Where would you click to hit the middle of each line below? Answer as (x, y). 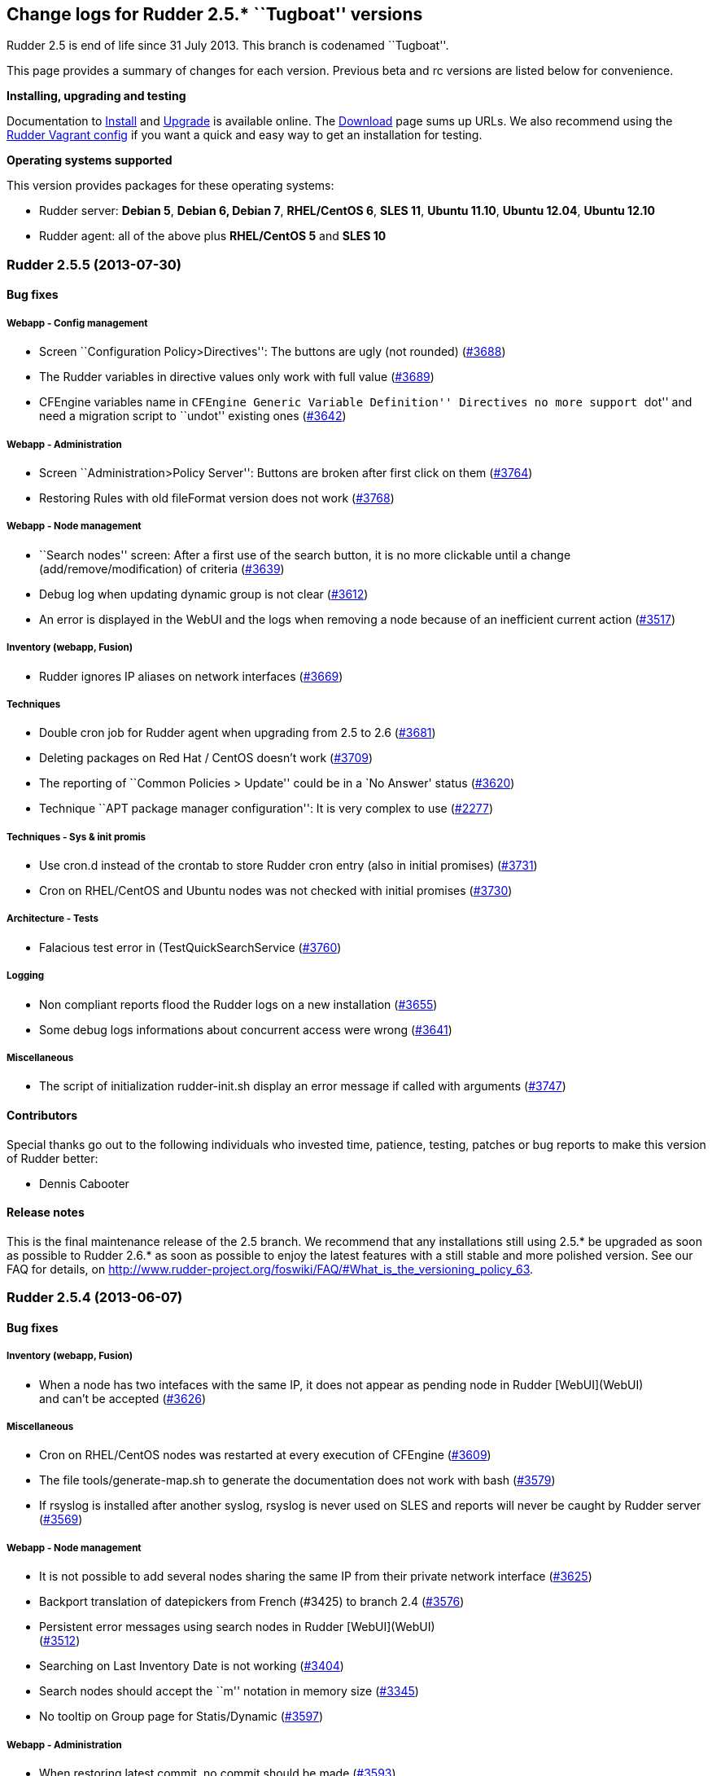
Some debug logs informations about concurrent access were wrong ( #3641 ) (246, 1029)
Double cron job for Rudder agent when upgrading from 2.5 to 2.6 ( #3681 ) (238, 733)
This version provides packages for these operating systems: (170, 186)
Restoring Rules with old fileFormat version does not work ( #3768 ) (217, 498)
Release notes (46, 1213)
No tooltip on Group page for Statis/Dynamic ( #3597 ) (181, 1717)
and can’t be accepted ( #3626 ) (123, 1398)
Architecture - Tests (52, 919)
